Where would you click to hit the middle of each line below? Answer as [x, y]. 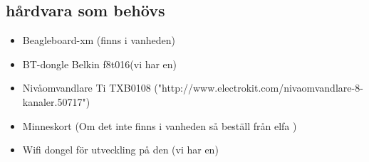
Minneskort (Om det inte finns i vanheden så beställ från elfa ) [160, 125]
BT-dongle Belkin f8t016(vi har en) [100, 64]
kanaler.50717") [56, 101]
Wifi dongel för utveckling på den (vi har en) [120, 150]
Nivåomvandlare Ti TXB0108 [87, 88]
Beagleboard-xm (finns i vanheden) [99, 40]
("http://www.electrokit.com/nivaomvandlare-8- [259, 88]
